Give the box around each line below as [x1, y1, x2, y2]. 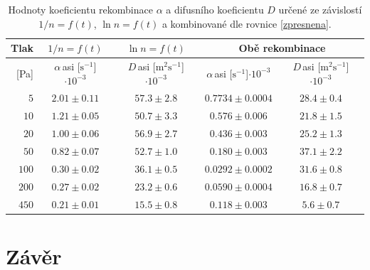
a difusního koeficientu [166, 2, 264, 16]
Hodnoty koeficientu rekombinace [8, 2, 153, 16]
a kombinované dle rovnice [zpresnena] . [162, 16, 332, 31]
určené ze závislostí [278, 2, 362, 16]
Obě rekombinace [238, 40, 326, 55]
